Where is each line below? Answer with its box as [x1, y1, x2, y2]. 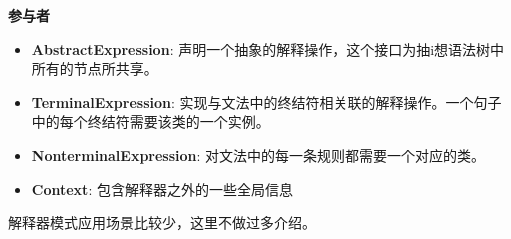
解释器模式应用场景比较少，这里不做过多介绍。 [8, 212, 316, 233]
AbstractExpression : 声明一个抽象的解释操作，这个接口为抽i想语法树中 [31, 38, 505, 59]
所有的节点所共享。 [31, 58, 158, 79]
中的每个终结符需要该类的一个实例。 [31, 111, 270, 132]
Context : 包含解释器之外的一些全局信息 [31, 178, 293, 199]
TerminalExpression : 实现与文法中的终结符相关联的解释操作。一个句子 [31, 91, 502, 112]
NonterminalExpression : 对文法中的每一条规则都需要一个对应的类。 [31, 144, 486, 165]
